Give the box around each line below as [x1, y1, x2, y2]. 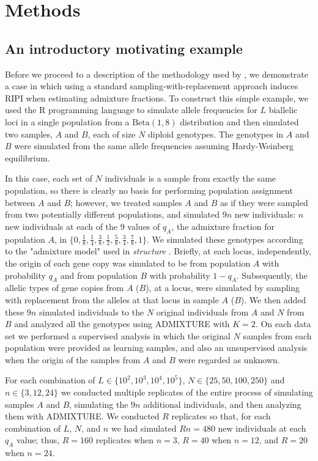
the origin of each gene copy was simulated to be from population [5, 256, 251, 269]
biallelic [268, 103, 298, 116]
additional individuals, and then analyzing [143, 397, 301, 410]
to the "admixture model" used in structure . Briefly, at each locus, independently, [5, 245, 311, 257]
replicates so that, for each [171, 410, 271, 422]
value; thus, [17, 433, 60, 446]
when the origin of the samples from [5, 353, 141, 366]
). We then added [240, 293, 306, 306]
